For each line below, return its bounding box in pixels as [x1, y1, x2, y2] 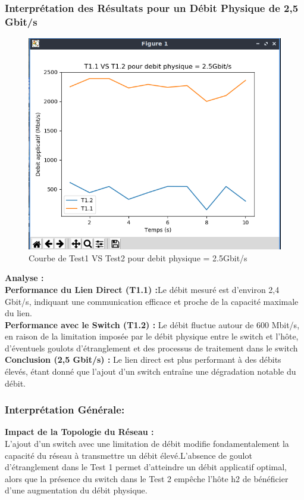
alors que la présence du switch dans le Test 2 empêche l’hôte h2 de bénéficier [5, 472, 289, 484]
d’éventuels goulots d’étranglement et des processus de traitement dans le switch [5, 341, 298, 354]
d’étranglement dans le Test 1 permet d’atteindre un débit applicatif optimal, [5, 461, 287, 473]
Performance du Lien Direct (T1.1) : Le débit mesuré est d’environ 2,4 [5, 283, 280, 295]
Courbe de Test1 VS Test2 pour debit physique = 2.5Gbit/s [29, 251, 247, 264]
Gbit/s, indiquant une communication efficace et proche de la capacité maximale [5, 295, 299, 307]
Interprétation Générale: [5, 402, 125, 417]
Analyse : [5, 271, 44, 284]
